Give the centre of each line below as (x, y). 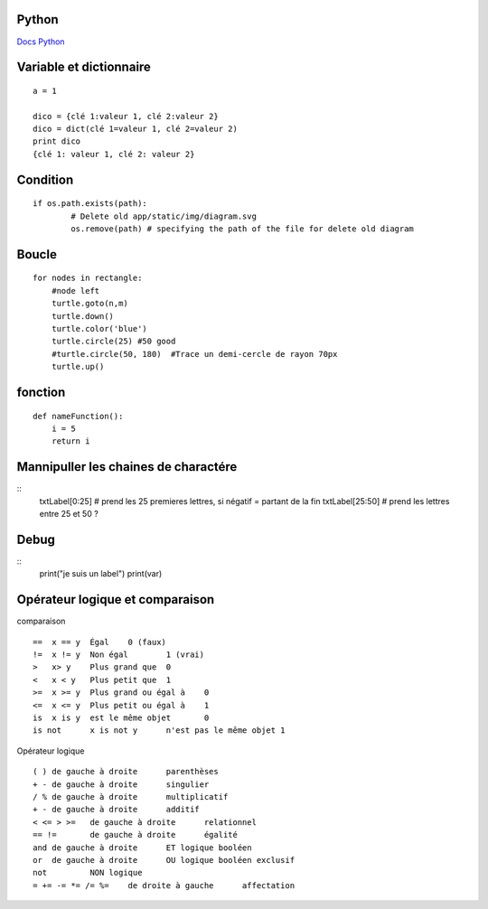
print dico (57, 141)
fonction (41, 393)
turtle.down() (83, 316)
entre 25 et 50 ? (69, 514)
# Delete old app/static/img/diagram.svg (164, 216)
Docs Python (41, 42)
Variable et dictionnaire (84, 67)
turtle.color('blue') (99, 329)
